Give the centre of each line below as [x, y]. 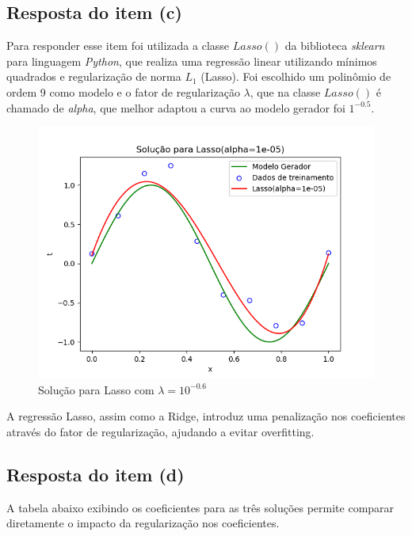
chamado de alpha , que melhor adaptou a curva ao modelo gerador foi [176, 107]
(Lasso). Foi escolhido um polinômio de [296, 76]
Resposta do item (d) [95, 474]
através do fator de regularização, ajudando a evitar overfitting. [160, 431]
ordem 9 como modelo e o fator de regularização [123, 91]
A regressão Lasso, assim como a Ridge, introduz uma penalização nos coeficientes [206, 416]
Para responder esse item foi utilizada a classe [118, 46]
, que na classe [285, 91]
